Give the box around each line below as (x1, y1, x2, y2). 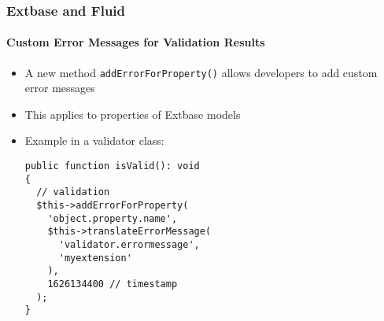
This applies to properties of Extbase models (24, 105, 241, 122)
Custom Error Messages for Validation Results (6, 34, 265, 50)
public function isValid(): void (24, 160, 200, 172)
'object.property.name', (47, 212, 178, 224)
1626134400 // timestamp (47, 278, 178, 290)
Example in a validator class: (24, 132, 164, 149)
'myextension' (58, 252, 132, 264)
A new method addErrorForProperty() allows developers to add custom (24, 64, 378, 80)
